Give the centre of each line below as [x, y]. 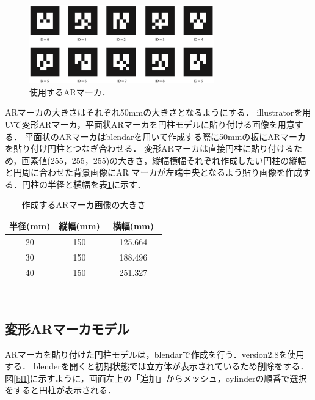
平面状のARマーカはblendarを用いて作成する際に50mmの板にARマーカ [165, 136]
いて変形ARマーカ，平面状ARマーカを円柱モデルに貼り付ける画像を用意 [150, 124]
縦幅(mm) [79, 226]
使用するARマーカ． [70, 91]
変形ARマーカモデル [67, 328]
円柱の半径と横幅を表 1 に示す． [84, 184]
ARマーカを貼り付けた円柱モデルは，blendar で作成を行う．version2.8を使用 [155, 354]
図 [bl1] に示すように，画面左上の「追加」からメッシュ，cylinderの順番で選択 [156, 378]
